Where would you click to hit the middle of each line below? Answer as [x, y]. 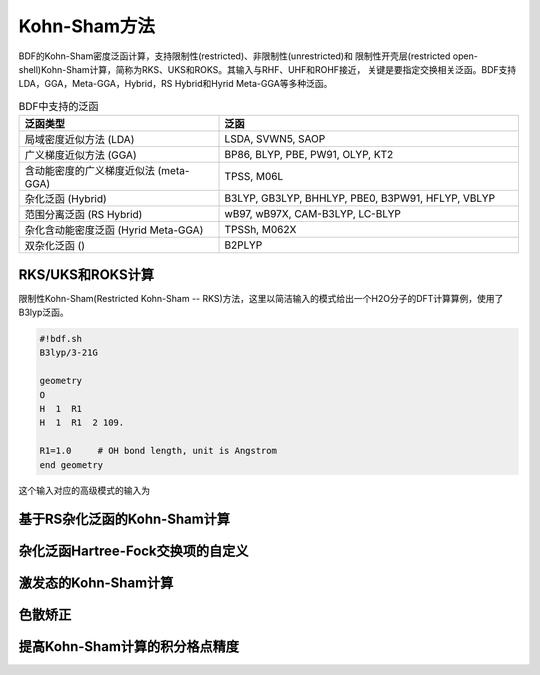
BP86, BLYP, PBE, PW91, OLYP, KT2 [309, 155]
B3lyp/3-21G [69, 353]
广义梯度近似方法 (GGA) [80, 155]
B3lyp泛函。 [43, 312]
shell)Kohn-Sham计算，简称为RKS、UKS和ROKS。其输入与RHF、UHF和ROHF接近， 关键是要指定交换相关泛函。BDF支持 [267, 69]
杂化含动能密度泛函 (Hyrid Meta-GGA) [114, 230]
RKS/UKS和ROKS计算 [86, 274]
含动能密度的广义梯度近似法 [89, 171]
